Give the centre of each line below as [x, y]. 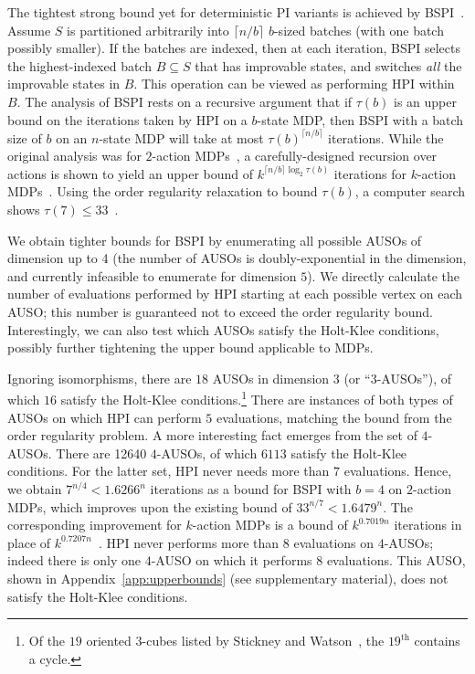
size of [25, 137]
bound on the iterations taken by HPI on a [127, 119]
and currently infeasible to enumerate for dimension [152, 275]
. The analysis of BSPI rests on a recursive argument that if [185, 101]
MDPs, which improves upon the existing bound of [150, 506]
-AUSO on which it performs [232, 560]
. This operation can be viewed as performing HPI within [294, 84]
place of [29, 542]
